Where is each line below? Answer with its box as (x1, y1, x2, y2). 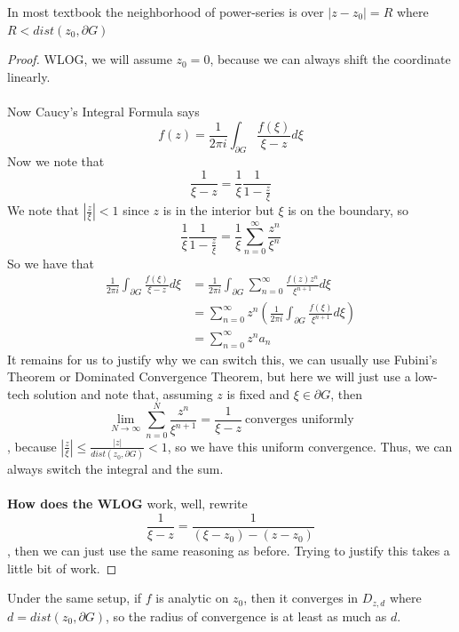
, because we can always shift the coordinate (210, 50, 451, 68)
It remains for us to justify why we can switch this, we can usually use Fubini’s (7, 349, 438, 368)
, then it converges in (243, 588, 359, 607)
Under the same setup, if (7, 588, 142, 607)
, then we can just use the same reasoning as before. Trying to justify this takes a (7, 541, 450, 560)
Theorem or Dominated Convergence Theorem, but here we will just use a (7, 367, 411, 386)
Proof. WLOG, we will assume (7, 50, 172, 68)
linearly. (7, 67, 51, 85)
